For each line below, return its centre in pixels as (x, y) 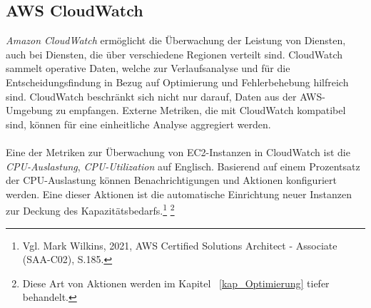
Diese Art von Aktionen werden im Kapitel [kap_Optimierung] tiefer (176, 283)
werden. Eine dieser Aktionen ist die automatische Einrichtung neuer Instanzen (179, 194)
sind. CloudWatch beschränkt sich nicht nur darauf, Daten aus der (151, 96)
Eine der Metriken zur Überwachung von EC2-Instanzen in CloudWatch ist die (178, 152)
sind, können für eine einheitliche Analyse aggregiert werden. (138, 124)
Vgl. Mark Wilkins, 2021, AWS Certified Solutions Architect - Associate (180, 245)
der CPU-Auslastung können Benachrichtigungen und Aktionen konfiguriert (171, 180)
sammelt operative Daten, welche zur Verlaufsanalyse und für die (148, 68)
